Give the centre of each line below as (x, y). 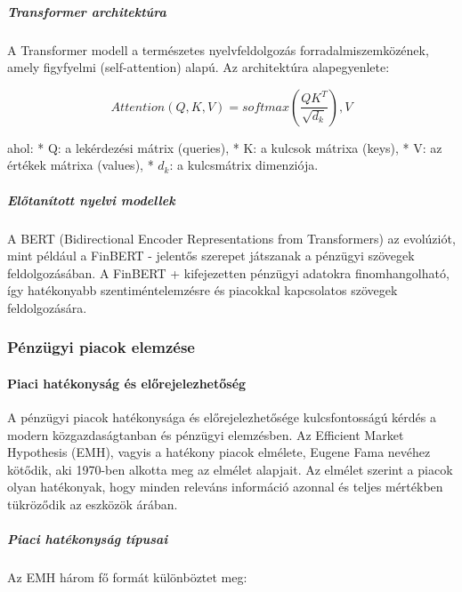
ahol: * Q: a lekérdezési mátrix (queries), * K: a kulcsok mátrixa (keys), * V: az (225, 147)
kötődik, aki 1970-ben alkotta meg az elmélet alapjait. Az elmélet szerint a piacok (230, 469)
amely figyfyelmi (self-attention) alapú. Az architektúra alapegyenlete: (199, 67)
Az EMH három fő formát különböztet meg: (127, 577)
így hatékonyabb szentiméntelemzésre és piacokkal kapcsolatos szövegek (203, 290)
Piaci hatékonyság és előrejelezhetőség (127, 383)
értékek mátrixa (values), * (81, 165)
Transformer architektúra (87, 11)
